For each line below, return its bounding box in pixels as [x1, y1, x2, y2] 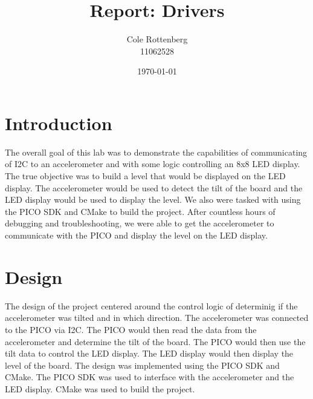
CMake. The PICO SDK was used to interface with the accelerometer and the [5, 371, 294, 383]
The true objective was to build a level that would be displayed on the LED [5, 170, 286, 182]
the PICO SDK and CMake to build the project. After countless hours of [5, 205, 276, 217]
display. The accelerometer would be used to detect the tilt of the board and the [5, 181, 303, 194]
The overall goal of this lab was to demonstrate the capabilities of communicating [5, 145, 308, 158]
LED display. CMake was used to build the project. [5, 382, 195, 395]
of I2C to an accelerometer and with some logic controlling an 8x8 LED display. [5, 157, 300, 170]
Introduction [5, 110, 112, 135]
